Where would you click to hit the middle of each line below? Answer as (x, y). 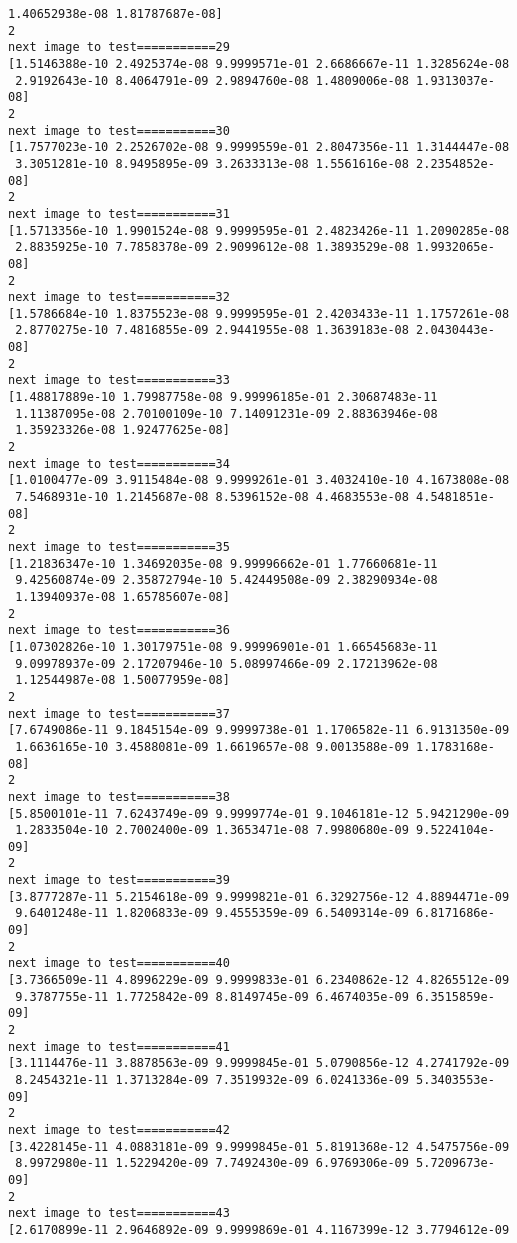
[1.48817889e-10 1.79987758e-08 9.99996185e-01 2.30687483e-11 (223, 397)
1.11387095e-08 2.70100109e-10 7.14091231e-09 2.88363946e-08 (226, 413)
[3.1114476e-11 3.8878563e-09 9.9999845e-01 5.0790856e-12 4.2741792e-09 (259, 1063)
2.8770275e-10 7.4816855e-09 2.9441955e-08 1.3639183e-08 (212, 330)
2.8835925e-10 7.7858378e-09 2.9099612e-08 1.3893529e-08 (212, 247)
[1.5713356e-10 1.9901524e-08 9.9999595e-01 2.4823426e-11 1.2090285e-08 (259, 230)
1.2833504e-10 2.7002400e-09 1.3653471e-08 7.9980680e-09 (212, 830)
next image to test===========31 (119, 213)
